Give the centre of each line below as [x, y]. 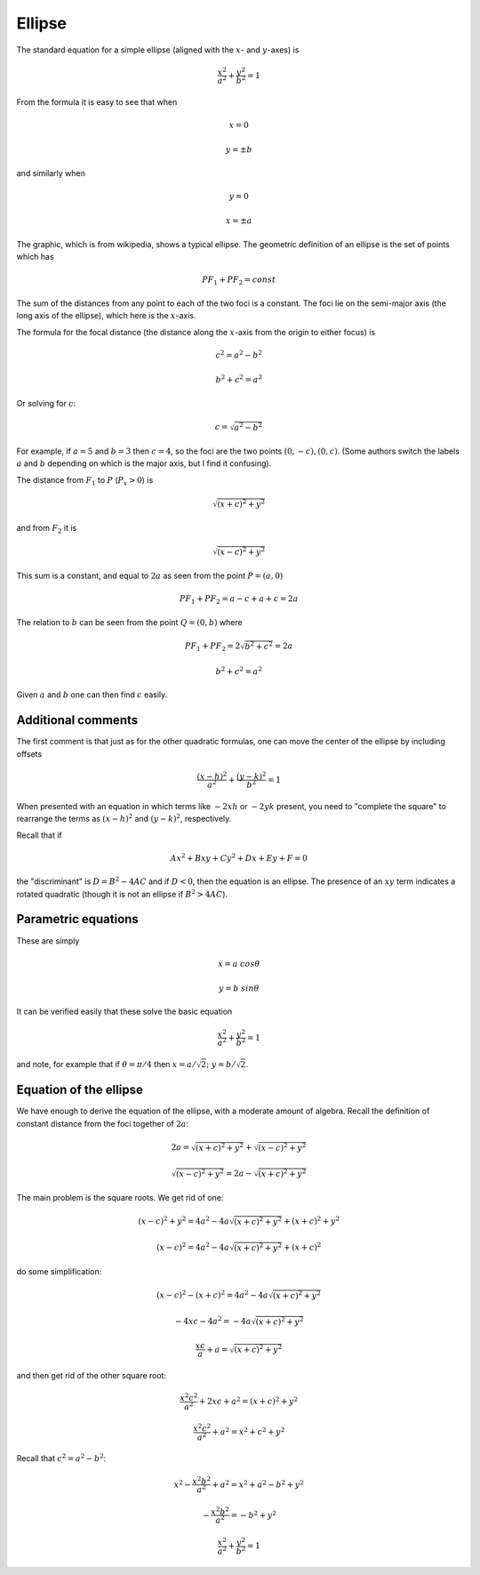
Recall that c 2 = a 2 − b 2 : [61, 1458]
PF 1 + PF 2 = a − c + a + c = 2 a [239, 600]
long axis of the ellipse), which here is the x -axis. [106, 316]
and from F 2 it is [47, 529]
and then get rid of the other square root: [92, 1376]
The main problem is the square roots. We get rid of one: [120, 1197]
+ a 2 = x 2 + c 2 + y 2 [248, 1431]
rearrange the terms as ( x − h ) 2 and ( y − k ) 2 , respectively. [124, 818]
